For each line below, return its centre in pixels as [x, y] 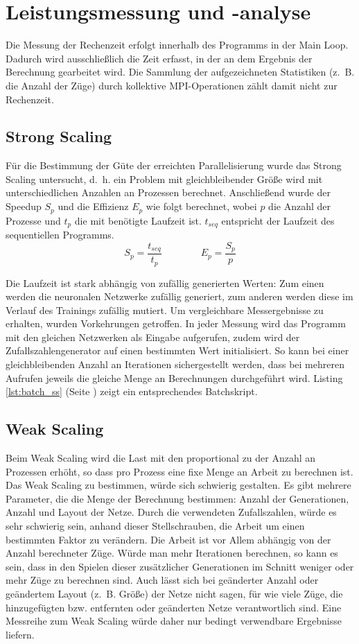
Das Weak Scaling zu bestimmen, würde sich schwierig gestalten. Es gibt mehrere [178, 485]
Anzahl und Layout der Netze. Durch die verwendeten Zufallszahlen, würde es [171, 512]
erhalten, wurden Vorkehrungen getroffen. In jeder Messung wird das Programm [176, 323]
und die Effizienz [93, 206]
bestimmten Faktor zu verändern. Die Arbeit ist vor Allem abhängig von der [168, 539]
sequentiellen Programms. [60, 234]
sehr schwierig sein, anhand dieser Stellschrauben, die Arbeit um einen [155, 526]
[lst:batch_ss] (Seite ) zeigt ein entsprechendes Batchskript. [132, 391]
